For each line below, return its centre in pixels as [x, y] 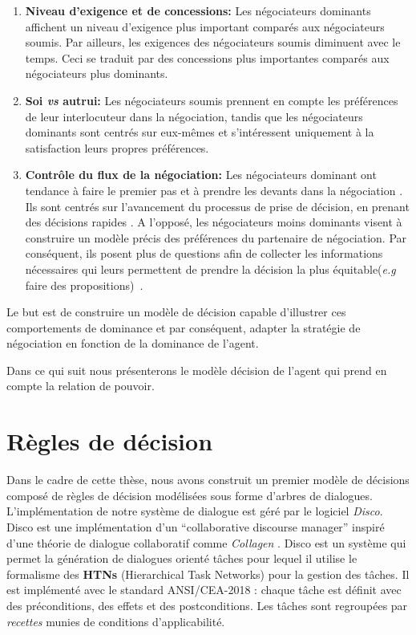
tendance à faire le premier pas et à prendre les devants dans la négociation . [214, 190]
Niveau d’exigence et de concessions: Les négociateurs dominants [198, 10]
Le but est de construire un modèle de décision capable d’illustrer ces [176, 312]
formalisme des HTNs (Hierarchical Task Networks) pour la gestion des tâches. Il [208, 574]
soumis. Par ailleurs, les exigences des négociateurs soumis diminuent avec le [213, 42]
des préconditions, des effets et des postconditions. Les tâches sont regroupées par [207, 605]
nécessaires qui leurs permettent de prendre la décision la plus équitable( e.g [210, 269]
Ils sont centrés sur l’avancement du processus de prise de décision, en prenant [217, 206]
